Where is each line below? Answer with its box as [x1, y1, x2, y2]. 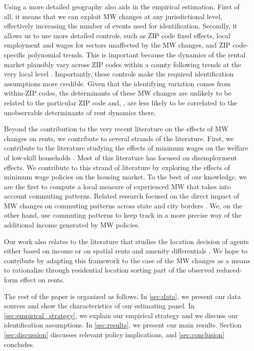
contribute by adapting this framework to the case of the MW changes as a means [4, 255, 250, 265]
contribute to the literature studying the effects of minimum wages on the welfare [4, 143, 248, 153]
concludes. [4, 339, 35, 349]
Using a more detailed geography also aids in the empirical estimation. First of [4, 1, 240, 11]
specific [4, 49, 26, 59]
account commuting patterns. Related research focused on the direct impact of [4, 191, 239, 201]
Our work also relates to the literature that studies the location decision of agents [4, 236, 249, 246]
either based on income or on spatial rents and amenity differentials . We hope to [4, 246, 248, 256]
